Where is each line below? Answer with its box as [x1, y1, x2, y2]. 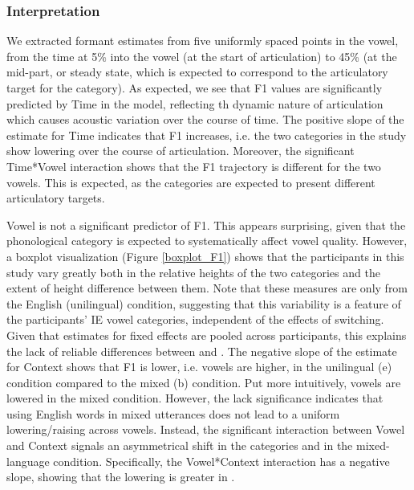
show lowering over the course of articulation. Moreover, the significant [6, 142, 355, 159]
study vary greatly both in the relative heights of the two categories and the [6, 263, 380, 280]
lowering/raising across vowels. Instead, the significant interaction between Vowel [6, 421, 405, 438]
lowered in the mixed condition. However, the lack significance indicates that [6, 390, 384, 406]
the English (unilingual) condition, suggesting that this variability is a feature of [6, 295, 401, 312]
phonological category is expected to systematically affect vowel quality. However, [6, 232, 408, 249]
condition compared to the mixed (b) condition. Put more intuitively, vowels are [6, 374, 401, 390]
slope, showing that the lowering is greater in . [6, 468, 235, 485]
